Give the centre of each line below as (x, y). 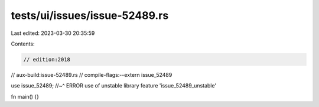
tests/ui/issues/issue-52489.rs (90, 15)
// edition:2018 (47, 59)
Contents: (23, 44)
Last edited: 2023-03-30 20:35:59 (53, 33)
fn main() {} (25, 96)
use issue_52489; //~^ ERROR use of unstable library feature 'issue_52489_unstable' (114, 86)
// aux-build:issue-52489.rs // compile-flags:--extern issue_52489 (92, 74)
